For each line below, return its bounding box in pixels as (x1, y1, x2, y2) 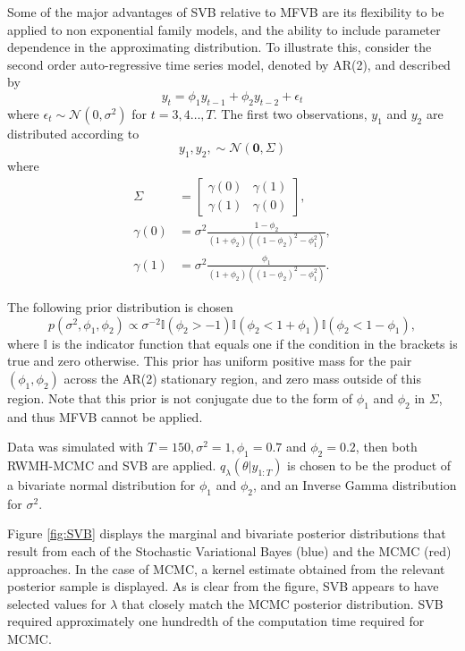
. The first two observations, (213, 104, 368, 123)
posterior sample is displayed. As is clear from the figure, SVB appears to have (7, 577, 439, 596)
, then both (355, 437, 418, 456)
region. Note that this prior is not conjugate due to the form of (7, 388, 353, 407)
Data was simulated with (7, 437, 144, 456)
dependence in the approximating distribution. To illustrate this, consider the (7, 38, 432, 56)
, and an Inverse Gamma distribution (252, 475, 457, 494)
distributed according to (7, 123, 139, 142)
